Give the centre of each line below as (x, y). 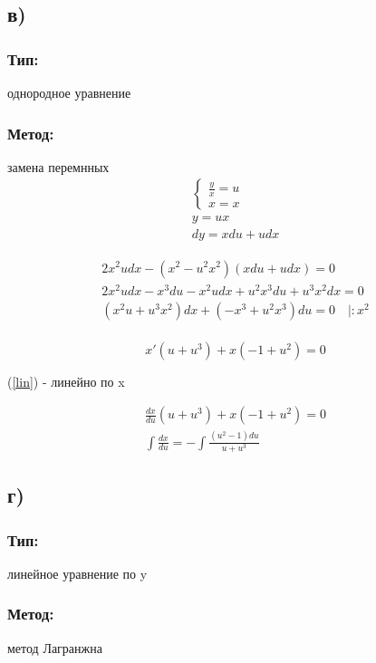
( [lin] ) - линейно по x (66, 381)
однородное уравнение (69, 92)
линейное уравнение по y (77, 573)
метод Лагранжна (55, 647)
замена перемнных (58, 166)
